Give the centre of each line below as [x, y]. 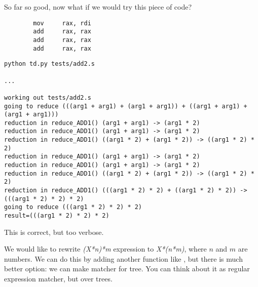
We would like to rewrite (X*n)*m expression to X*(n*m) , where [105, 249]
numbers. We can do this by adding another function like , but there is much [123, 258]
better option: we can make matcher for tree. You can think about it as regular [127, 269]
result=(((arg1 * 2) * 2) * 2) [57, 216]
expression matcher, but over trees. [58, 279]
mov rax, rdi [62, 23]
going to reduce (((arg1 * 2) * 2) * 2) [73, 207]
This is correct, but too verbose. [54, 232]
